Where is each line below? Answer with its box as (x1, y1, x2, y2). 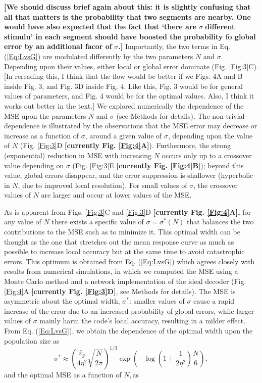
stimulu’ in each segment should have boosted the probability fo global (4, 31, 256, 41)
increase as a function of (4, 130, 79, 140)
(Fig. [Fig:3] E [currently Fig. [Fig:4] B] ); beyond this (72, 160, 244, 170)
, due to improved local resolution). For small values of (18, 179, 187, 190)
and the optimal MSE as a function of (4, 369, 122, 379)
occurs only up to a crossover (162, 150, 252, 160)
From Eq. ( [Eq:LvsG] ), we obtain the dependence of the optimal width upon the (4, 325, 253, 336)
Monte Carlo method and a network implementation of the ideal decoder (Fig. (4, 276, 246, 286)
